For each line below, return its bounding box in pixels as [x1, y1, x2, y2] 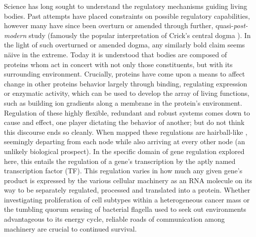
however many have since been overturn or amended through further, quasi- [4, 20, 234, 31]
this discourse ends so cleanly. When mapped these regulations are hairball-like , [4, 126, 248, 137]
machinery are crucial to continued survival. [4, 223, 137, 234]
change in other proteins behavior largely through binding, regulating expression [4, 78, 248, 88]
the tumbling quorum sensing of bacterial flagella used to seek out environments [4, 204, 247, 214]
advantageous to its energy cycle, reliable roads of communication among [4, 214, 225, 224]
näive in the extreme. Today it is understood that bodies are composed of [4, 49, 227, 59]
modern [4, 30, 27, 40]
